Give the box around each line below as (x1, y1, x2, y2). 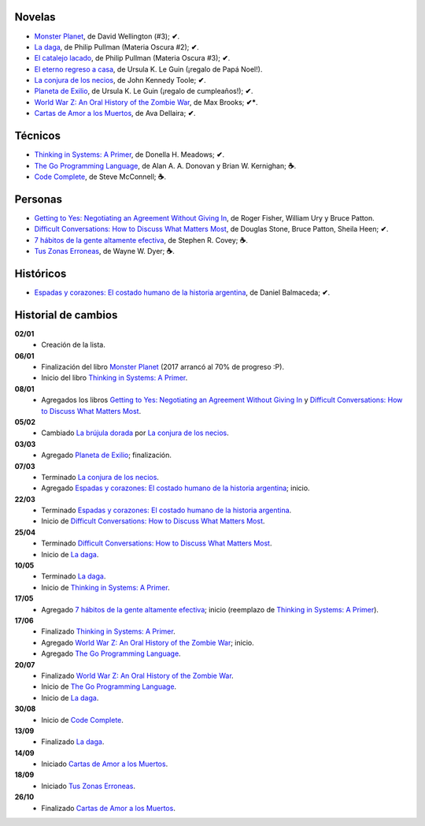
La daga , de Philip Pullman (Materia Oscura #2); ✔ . (34, 42, 200, 51)
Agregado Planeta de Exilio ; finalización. (41, 450, 172, 460)
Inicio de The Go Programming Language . (41, 682, 177, 691)
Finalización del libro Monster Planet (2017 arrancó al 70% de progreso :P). (41, 363, 285, 371)
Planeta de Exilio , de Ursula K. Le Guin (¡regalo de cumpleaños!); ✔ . (34, 87, 253, 96)
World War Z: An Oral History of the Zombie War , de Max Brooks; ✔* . (34, 97, 259, 106)
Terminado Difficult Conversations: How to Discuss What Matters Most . (41, 538, 272, 548)
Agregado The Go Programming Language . (41, 649, 181, 658)
